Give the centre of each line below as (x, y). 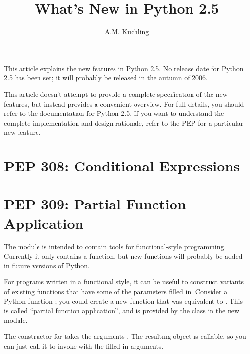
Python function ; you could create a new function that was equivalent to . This (124, 301)
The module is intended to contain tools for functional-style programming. (115, 246)
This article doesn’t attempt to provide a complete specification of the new (116, 94)
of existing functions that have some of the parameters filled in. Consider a (116, 291)
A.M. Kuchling (127, 31)
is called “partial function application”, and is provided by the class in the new (122, 310)
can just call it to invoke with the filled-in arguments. (84, 345)
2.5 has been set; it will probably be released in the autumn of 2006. (106, 78)
